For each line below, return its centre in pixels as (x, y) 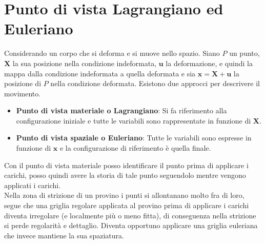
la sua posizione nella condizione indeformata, (85, 63)
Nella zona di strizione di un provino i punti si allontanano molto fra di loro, (124, 195)
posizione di (23, 83)
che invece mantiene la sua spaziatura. (64, 235)
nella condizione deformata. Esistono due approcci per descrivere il (155, 83)
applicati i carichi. (33, 185)
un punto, (244, 53)
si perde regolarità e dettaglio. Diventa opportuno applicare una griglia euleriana (131, 225)
